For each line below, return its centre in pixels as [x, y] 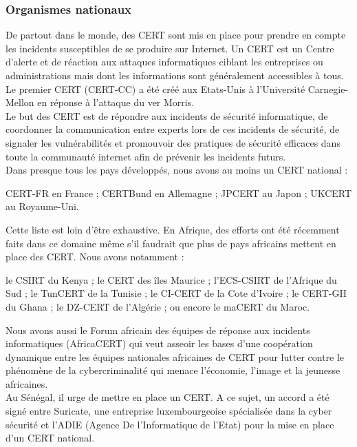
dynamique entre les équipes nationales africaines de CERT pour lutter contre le [175, 356]
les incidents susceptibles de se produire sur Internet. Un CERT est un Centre [170, 48]
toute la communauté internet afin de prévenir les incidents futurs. [146, 156]
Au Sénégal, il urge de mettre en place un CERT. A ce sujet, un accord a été [167, 397]
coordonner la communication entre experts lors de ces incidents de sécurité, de [173, 129]
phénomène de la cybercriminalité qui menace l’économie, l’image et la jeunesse [173, 370]
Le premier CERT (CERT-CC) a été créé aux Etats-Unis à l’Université [155, 89]
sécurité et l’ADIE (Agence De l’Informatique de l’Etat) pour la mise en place [170, 424]
